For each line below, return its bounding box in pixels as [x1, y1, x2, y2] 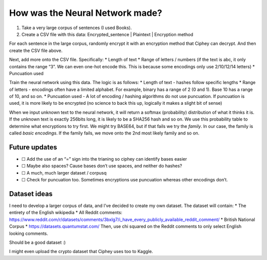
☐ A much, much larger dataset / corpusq [21, 170, 107, 175]
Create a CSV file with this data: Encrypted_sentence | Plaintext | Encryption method [21, 31, 193, 37]
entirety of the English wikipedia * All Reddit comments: [9, 210, 123, 216]
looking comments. [9, 230, 48, 236]
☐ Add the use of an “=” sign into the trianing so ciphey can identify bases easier [21, 156, 187, 162]
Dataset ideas [9, 189, 53, 198]
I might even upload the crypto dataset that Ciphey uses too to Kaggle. [9, 249, 153, 255]
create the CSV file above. [9, 47, 63, 53]
